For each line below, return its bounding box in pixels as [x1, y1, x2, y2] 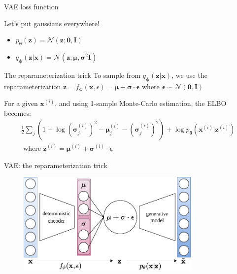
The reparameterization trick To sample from [4, 69, 141, 80]
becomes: [4, 107, 31, 118]
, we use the [171, 69, 207, 80]
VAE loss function [4, 1, 59, 11]
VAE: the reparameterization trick [4, 160, 107, 170]
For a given [4, 98, 38, 108]
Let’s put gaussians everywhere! [4, 18, 100, 28]
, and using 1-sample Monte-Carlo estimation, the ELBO [55, 98, 227, 108]
